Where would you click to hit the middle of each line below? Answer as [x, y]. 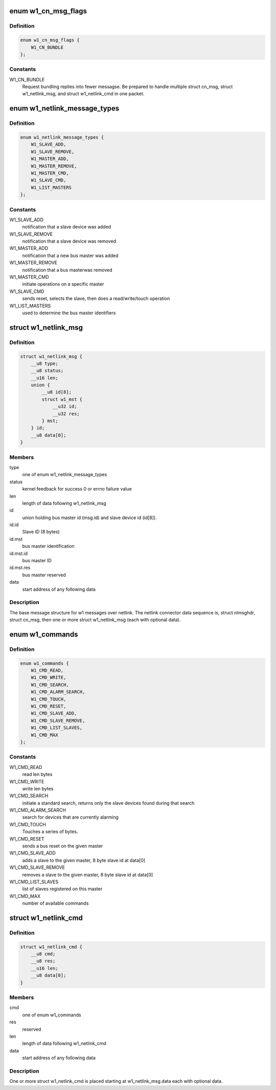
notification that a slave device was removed [69, 241]
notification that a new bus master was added [70, 255]
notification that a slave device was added [67, 227]
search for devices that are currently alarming [70, 817]
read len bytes [37, 774]
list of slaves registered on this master [62, 889]
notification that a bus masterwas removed [67, 270]
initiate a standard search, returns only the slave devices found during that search [108, 803]
